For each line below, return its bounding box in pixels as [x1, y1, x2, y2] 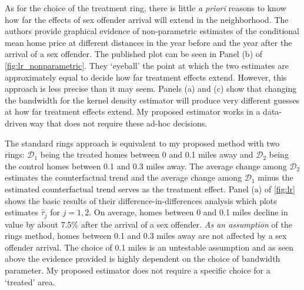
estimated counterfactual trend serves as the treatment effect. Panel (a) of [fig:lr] [5, 182, 295, 195]
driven [5, 116, 28, 129]
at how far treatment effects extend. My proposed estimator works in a [5, 105, 260, 118]
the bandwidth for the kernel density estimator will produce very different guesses [5, 94, 300, 106]
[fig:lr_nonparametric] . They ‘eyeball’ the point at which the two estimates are [5, 59, 289, 71]
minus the [258, 171, 293, 184]
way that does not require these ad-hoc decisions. [29, 116, 208, 129]
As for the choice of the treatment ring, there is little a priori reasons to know [5, 2, 286, 14]
